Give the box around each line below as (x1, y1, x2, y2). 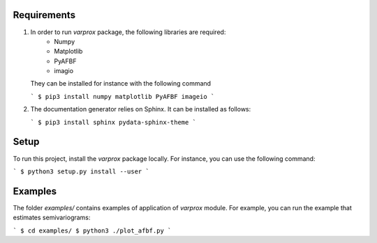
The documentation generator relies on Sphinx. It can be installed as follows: (30, 105, 251, 113)
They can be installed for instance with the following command (30, 79, 212, 88)
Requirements (13, 9, 76, 21)
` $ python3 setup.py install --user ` (13, 167, 149, 175)
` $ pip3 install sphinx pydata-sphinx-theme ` (30, 118, 197, 126)
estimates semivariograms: (13, 213, 91, 222)
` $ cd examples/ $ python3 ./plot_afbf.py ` (13, 226, 172, 235)
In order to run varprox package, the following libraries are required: (30, 28, 226, 36)
